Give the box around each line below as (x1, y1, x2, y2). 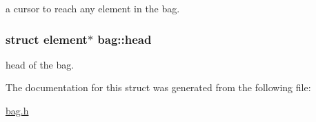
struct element (6, 30, 88, 47)
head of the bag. (6, 57, 75, 71)
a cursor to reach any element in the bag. (6, 1, 180, 15)
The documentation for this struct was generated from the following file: (6, 80, 311, 95)
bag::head (97, 30, 152, 47)
